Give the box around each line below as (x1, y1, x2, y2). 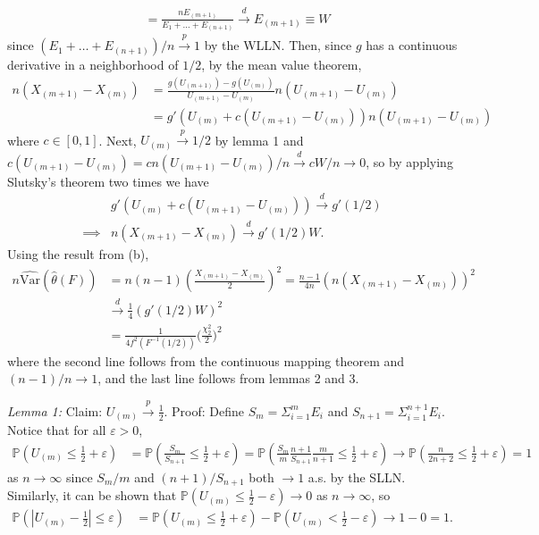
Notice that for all (7, 421, 106, 439)
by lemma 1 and (215, 130, 304, 149)
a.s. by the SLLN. (307, 467, 406, 486)
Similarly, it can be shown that (7, 486, 177, 505)
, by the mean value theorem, (201, 55, 362, 74)
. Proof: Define (164, 401, 245, 420)
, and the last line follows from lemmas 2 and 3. (97, 369, 359, 388)
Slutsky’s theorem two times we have (7, 171, 209, 190)
